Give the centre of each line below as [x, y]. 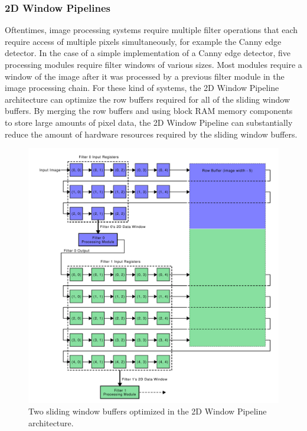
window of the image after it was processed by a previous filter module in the [145, 76]
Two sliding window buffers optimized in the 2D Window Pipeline [148, 411]
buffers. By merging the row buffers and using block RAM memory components [149, 111]
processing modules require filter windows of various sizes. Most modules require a [153, 64]
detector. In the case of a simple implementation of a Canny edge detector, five [148, 53]
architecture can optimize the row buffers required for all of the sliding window [148, 99]
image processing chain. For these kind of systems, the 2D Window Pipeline [142, 88]
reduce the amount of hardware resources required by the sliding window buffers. [151, 134]
